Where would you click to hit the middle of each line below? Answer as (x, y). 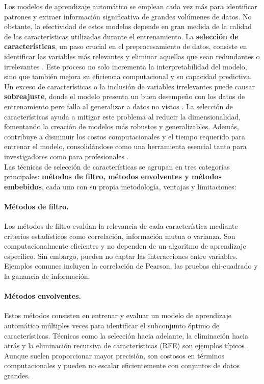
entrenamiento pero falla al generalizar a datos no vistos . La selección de (119, 106)
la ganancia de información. (47, 276)
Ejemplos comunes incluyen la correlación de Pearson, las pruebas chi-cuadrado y (131, 266)
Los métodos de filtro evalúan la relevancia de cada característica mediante (121, 226)
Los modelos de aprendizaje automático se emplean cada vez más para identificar (131, 6)
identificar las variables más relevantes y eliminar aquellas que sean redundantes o (132, 56)
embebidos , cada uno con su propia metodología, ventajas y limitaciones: (120, 186)
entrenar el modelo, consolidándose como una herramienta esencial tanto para (125, 146)
